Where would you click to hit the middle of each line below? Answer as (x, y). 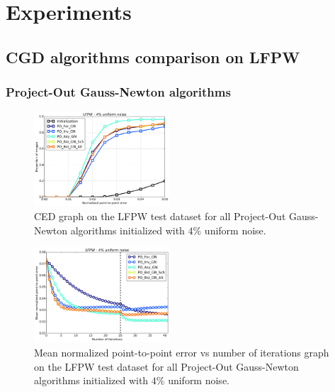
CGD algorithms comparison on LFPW (153, 56)
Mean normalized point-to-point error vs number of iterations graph (182, 352)
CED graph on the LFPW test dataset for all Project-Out (160, 216)
